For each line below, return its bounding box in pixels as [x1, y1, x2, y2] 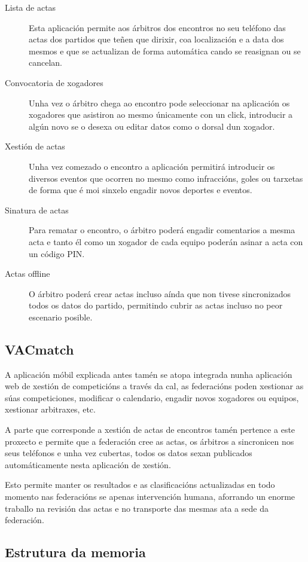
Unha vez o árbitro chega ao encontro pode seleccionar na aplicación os [29, 96, 290, 109]
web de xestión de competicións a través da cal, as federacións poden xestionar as [5, 380, 304, 392]
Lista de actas [5, 1, 56, 13]
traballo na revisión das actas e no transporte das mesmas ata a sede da [5, 502, 269, 514]
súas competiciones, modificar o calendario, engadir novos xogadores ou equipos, [5, 391, 299, 404]
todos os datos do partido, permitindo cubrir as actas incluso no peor [29, 299, 283, 311]
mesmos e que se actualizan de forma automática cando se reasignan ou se [29, 44, 301, 57]
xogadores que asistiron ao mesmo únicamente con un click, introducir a [29, 108, 293, 121]
